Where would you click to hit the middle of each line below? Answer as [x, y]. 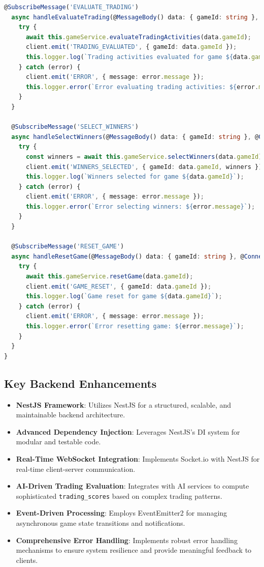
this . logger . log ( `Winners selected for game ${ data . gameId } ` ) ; [135, 177]
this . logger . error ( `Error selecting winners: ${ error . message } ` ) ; [140, 206]
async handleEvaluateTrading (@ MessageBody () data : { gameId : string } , [135, 17]
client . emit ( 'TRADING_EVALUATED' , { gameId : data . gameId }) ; [131, 47]
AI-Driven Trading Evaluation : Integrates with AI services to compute [133, 486]
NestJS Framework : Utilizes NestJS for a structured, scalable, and [123, 404]
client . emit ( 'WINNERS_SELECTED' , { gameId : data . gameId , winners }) [144, 167]
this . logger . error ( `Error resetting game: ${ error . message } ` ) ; [135, 326]
